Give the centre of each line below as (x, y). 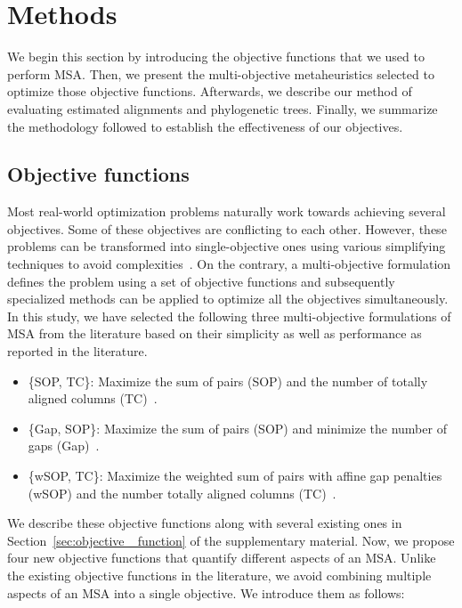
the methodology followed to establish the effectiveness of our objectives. (205, 126)
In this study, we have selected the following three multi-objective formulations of (229, 316)
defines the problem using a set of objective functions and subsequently (201, 281)
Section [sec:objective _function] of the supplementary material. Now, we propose (231, 540)
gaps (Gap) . (64, 446)
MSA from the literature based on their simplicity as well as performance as (215, 333)
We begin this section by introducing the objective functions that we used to (216, 57)
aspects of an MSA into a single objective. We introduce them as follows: (206, 592)
